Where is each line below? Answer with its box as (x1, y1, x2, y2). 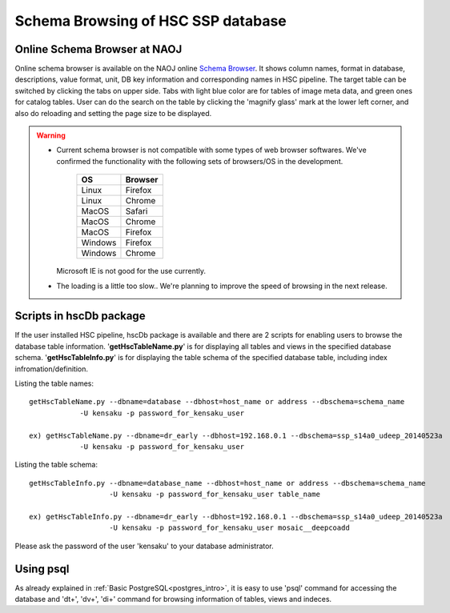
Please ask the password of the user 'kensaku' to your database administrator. (14, 541, 274, 551)
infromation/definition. (14, 364, 88, 374)
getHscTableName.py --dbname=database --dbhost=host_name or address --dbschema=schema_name (29, 397, 405, 407)
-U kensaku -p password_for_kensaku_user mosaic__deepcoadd (109, 523, 350, 532)
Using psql (14, 562, 70, 575)
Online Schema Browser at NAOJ (14, 42, 183, 56)
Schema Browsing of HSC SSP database (14, 12, 287, 30)
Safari (125, 206, 148, 217)
